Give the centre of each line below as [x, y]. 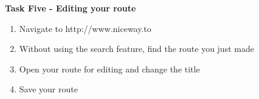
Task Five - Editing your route [71, 8]
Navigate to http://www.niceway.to [85, 28]
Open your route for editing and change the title [109, 69]
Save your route [48, 89]
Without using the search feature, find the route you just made [136, 49]
